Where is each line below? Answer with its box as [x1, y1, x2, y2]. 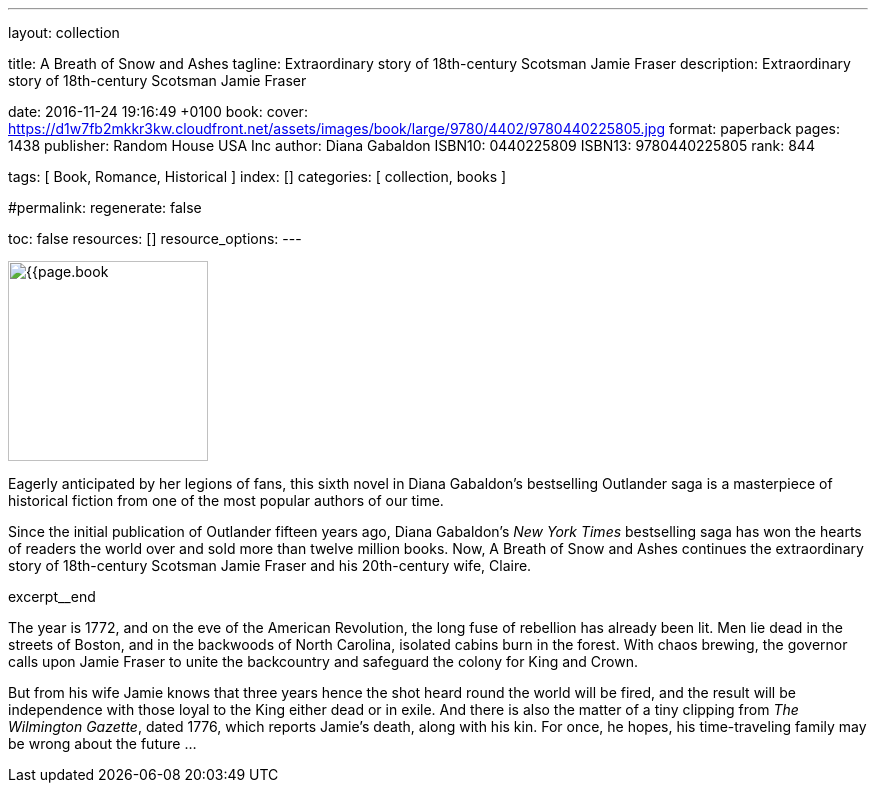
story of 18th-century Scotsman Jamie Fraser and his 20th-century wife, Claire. [8, 557, 532, 574]
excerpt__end [8, 588, 96, 605]
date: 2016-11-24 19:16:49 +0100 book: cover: [8, 103, 308, 120]
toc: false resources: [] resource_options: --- [8, 230, 302, 247]
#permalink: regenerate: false [8, 199, 202, 216]
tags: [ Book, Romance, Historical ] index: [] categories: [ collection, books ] [8, 168, 507, 185]
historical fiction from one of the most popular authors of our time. [8, 492, 444, 509]
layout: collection [8, 24, 120, 41]
